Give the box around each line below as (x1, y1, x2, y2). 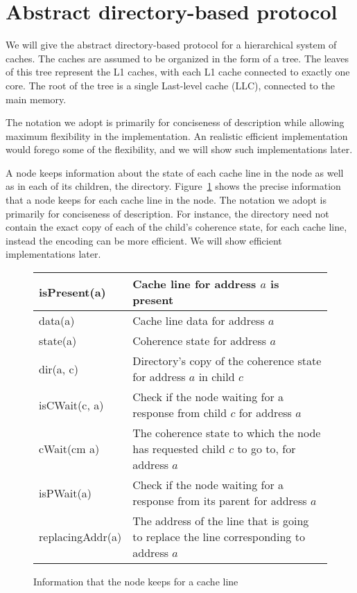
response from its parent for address (132, 493, 307, 509)
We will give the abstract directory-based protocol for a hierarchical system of (6, 37, 337, 52)
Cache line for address (132, 276, 256, 292)
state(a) (39, 333, 77, 349)
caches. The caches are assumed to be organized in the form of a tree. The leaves (6, 51, 349, 65)
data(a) (39, 312, 75, 329)
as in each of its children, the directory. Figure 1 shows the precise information (6, 179, 341, 193)
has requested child (132, 441, 225, 457)
